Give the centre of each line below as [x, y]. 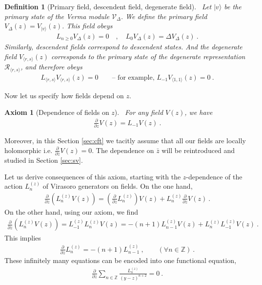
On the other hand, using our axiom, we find [71, 211]
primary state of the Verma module [57, 16]
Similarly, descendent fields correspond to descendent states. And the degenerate [123, 47]
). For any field [139, 112]
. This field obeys [87, 26]
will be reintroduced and [198, 150]
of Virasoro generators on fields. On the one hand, [118, 186]
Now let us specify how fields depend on [64, 96]
